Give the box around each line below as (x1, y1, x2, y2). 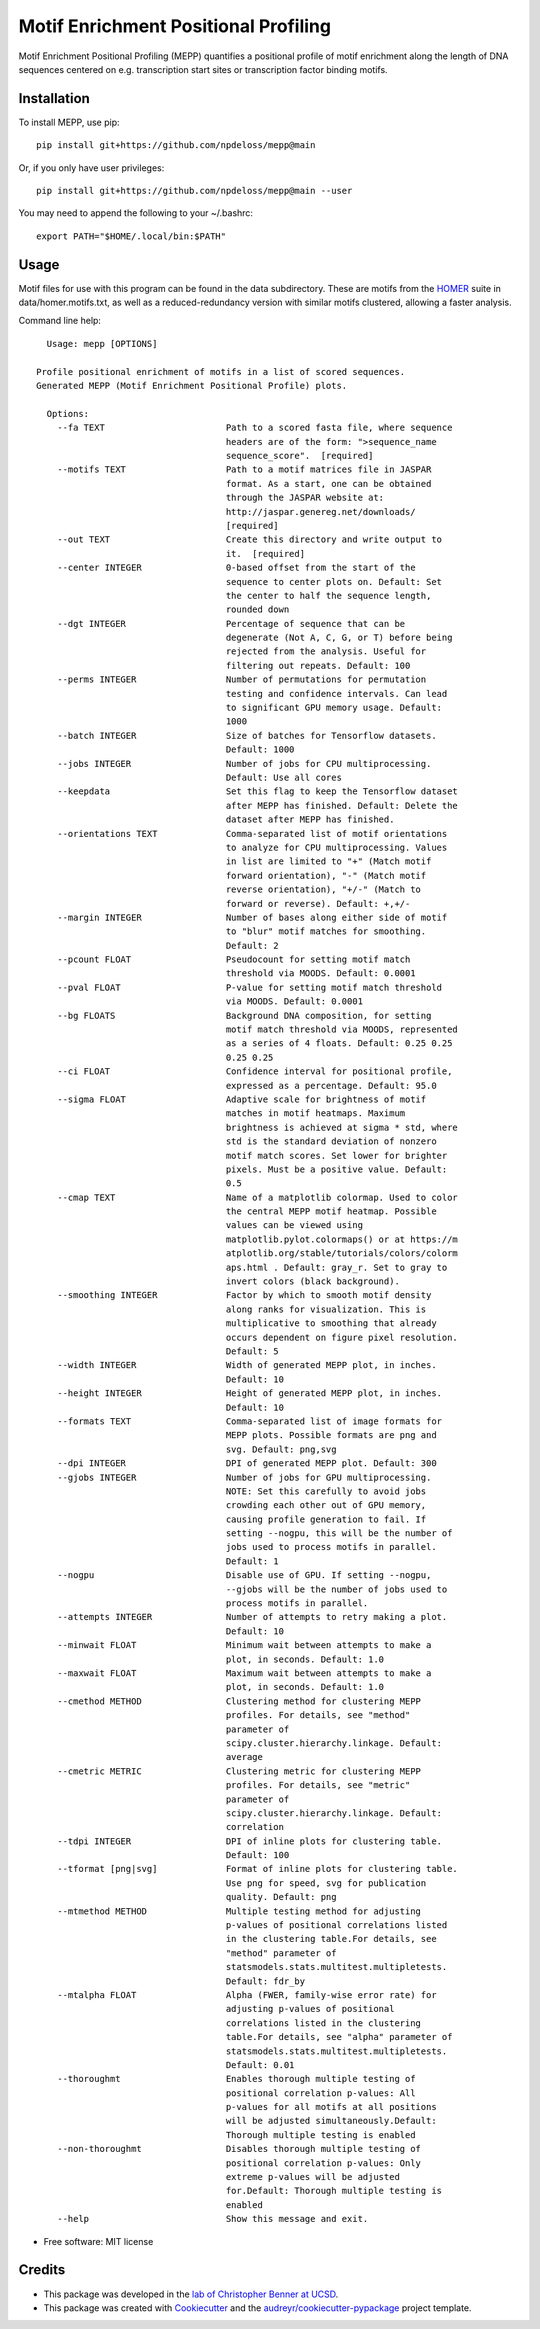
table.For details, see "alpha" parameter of (225, 2031, 453, 2043)
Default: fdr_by (225, 1975, 305, 1987)
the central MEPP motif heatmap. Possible (225, 1206, 437, 1217)
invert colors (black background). (225, 1276, 400, 1287)
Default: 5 (225, 1346, 279, 1357)
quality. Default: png (225, 1891, 337, 1903)
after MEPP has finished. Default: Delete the (225, 800, 459, 811)
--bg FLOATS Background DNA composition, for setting (56, 1010, 432, 1021)
